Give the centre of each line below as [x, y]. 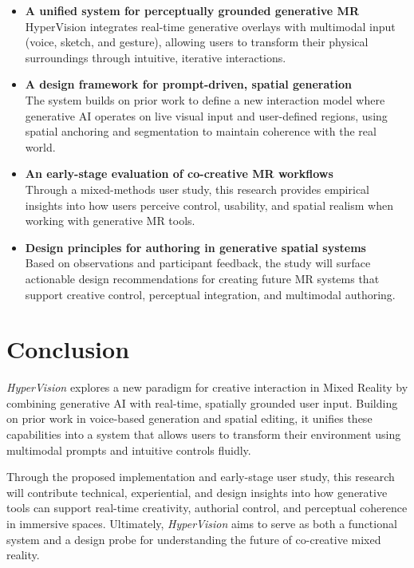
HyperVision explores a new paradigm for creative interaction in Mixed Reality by [207, 387]
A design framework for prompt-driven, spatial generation [188, 84]
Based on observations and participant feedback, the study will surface [198, 263]
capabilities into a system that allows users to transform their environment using [204, 434]
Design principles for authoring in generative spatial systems [195, 247]
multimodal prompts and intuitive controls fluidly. [129, 450]
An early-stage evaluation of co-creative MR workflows [179, 174]
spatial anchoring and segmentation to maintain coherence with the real [201, 131]
